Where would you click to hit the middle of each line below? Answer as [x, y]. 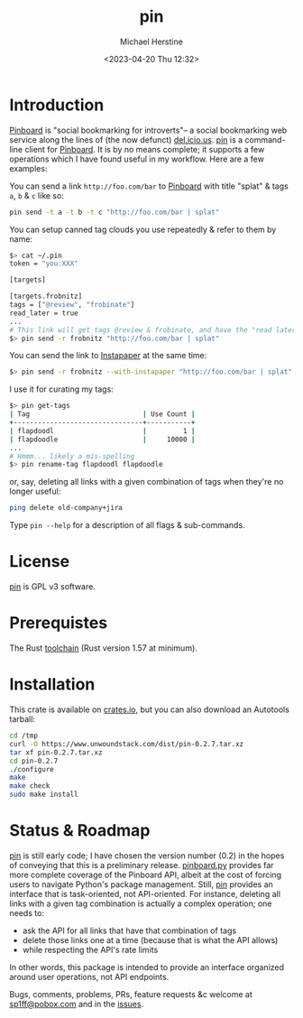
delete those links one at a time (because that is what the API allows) [150, 939]
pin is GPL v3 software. [53, 587]
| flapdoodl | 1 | [102, 430]
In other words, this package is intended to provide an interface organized [147, 967]
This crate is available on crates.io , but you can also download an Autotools [150, 709]
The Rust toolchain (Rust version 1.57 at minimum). [104, 648]
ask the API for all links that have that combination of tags [129, 930]
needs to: [27, 912]
